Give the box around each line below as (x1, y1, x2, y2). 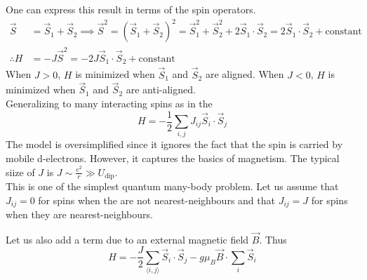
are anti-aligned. (126, 82, 196, 97)
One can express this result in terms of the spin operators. (6, 2, 256, 16)
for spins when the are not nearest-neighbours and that (38, 192, 275, 207)
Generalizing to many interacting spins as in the (6, 95, 213, 110)
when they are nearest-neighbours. (6, 207, 153, 222)
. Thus (259, 232, 287, 246)
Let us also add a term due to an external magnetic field (6, 232, 249, 246)
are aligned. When (205, 67, 284, 81)
